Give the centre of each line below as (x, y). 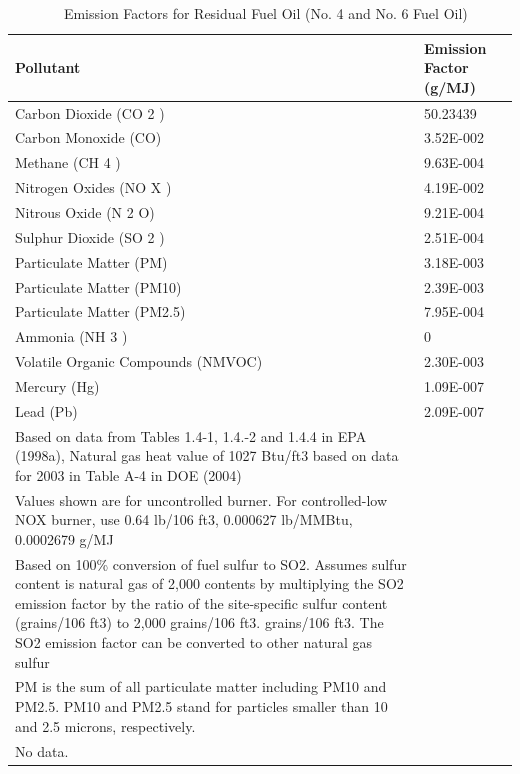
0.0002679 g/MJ (64, 538)
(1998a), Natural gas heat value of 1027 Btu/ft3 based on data (207, 455)
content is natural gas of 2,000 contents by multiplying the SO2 (209, 583)
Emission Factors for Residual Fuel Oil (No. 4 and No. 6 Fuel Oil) (265, 13)
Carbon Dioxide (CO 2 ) (90, 112)
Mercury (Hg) (57, 385)
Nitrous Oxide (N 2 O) (85, 212)
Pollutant (48, 67)
